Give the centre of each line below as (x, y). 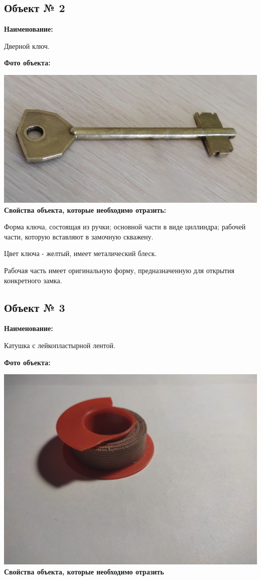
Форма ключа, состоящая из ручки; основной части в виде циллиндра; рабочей (125, 227)
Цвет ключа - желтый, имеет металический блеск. (81, 253)
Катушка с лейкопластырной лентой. (60, 345)
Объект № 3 (35, 307)
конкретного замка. (33, 280)
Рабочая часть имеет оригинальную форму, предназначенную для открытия (119, 270)
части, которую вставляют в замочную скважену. (79, 236)
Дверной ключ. (27, 46)
